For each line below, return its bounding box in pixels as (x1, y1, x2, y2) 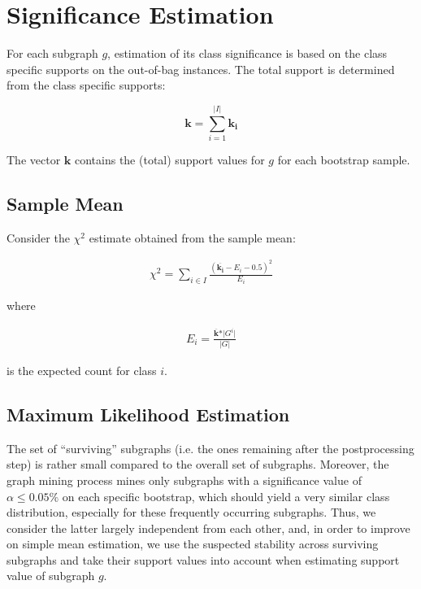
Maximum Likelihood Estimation (7, 401, 290, 426)
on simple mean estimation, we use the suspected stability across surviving (7, 535, 379, 552)
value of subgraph (7, 567, 95, 584)
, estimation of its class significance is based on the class (107, 45, 388, 62)
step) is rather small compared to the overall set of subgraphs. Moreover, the (7, 456, 389, 473)
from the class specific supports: (7, 76, 166, 94)
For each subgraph (7, 45, 98, 62)
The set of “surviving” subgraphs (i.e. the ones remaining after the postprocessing (7, 439, 414, 456)
